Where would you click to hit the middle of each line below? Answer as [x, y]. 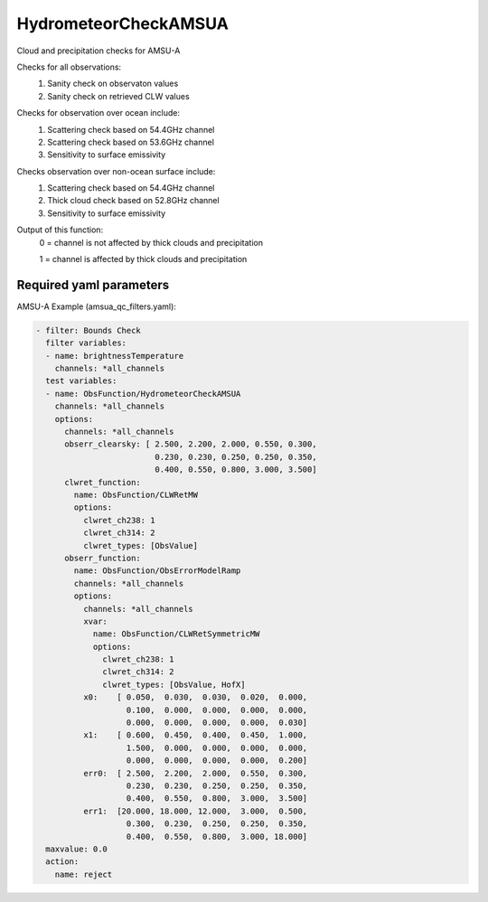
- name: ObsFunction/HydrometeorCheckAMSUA [143, 394]
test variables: [81, 381]
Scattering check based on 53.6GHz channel [131, 142]
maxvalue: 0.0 [77, 849]
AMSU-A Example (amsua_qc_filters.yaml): [96, 306]
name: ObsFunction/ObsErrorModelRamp [157, 571]
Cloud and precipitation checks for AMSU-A [99, 51]
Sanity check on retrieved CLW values [118, 96]
